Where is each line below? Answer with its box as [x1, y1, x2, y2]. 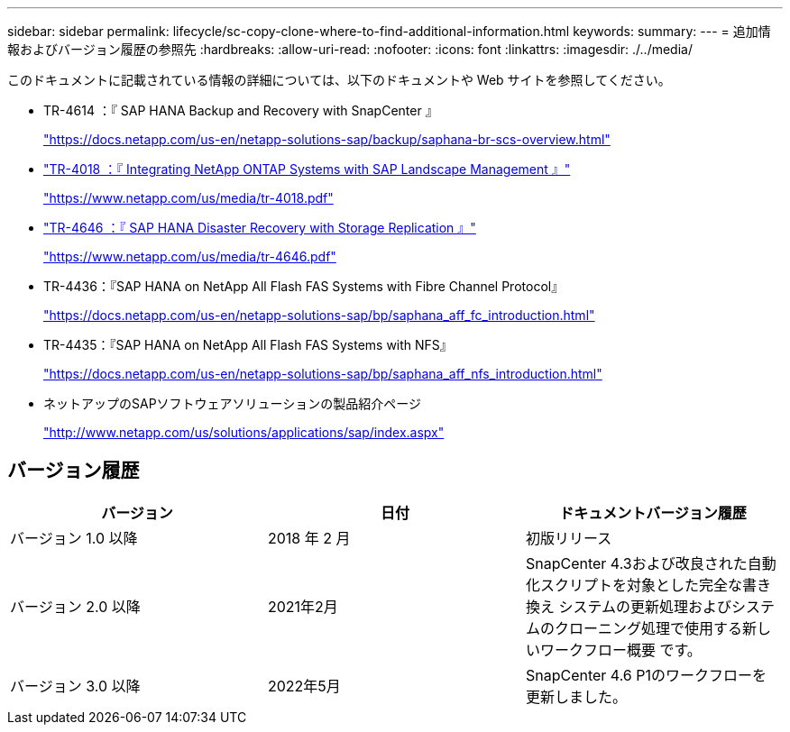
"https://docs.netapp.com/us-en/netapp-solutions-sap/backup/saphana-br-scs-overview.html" [43, 132, 611, 147]
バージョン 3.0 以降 [10, 676, 141, 695]
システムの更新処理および [558, 597, 731, 616]
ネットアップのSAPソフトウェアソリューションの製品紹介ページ [43, 396, 422, 411]
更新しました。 [525, 687, 627, 706]
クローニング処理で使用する [554, 618, 742, 637]
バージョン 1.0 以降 [10, 528, 138, 547]
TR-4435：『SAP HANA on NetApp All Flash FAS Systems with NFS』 [43, 337, 453, 352]
